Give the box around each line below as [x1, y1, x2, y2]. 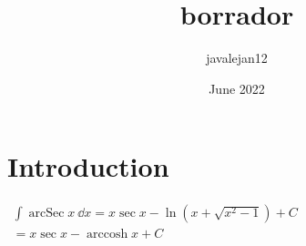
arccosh [86, 228, 128, 241]
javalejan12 [206, 48, 268, 67]
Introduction [7, 148, 169, 185]
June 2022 [209, 78, 265, 97]
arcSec [28, 207, 65, 220]
